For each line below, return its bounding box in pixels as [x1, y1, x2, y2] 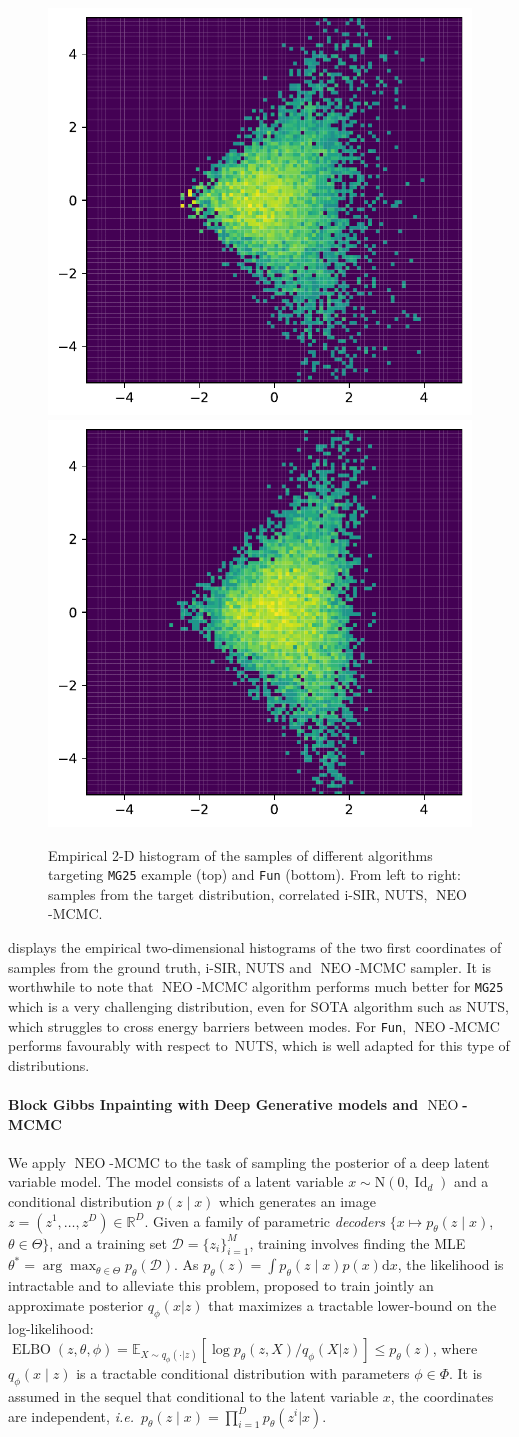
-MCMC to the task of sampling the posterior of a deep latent [109, 1151, 490, 1172]
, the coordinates [390, 1385, 494, 1406]
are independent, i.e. [8, 1405, 134, 1426]
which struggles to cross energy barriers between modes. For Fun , [8, 1015, 407, 1036]
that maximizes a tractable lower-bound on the [208, 1294, 497, 1315]
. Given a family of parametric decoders [144, 1210, 386, 1231]
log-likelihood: [8, 1317, 94, 1338]
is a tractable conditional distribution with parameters [76, 1363, 410, 1384]
